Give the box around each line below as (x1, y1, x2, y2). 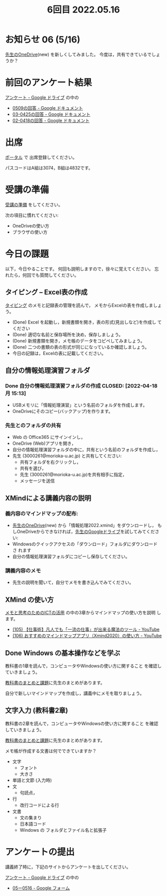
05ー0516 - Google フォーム (12, 885, 70, 891)
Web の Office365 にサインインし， (12, 434, 85, 440)
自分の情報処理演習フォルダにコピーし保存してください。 (12, 553, 130, 559)
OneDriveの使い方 (12, 222, 50, 229)
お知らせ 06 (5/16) (5, 34, 81, 45)
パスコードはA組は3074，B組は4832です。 (5, 165, 93, 171)
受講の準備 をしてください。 (5, 201, 63, 207)
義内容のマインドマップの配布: (5, 510, 79, 517)
